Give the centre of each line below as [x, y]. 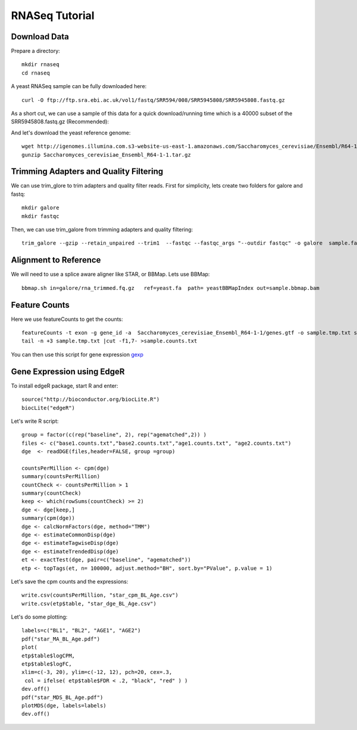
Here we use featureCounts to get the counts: [67, 319]
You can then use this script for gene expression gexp [77, 354]
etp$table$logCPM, [48, 656]
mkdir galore [40, 208]
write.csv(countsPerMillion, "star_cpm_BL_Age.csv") [100, 595]
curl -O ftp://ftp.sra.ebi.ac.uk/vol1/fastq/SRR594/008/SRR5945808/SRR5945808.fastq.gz [154, 100]
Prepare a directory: [36, 51]
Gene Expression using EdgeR [68, 371]
